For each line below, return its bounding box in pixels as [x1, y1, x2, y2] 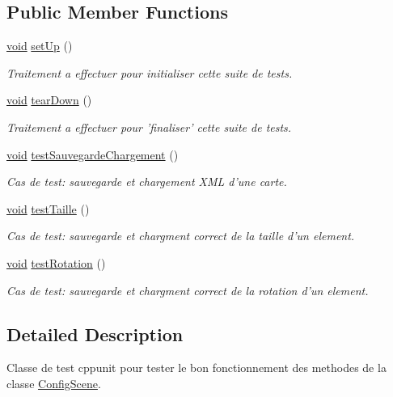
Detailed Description [6, 321, 184, 346]
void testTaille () [6, 200, 90, 217]
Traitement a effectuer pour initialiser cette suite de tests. [6, 64, 293, 81]
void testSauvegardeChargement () [6, 146, 179, 163]
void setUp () [6, 37, 73, 54]
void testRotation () [6, 254, 106, 271]
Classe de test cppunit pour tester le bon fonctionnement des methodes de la [6, 359, 387, 376]
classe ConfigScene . [6, 374, 101, 391]
